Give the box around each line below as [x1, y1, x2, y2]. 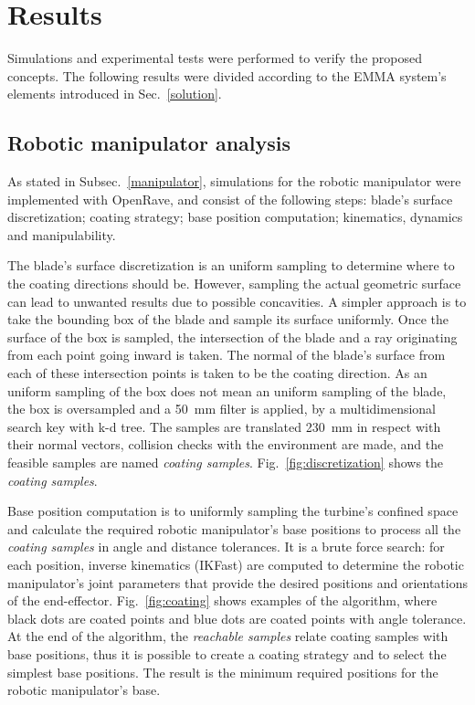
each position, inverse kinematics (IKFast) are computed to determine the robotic [7, 554, 464, 573]
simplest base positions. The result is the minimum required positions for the [7, 662, 438, 681]
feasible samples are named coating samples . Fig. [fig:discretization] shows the [7, 453, 444, 472]
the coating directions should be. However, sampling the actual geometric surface [7, 274, 461, 293]
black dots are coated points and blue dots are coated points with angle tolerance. [7, 608, 467, 627]
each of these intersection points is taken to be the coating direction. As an [7, 363, 427, 383]
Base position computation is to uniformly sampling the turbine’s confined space [7, 501, 459, 521]
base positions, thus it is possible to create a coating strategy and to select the [7, 644, 447, 663]
